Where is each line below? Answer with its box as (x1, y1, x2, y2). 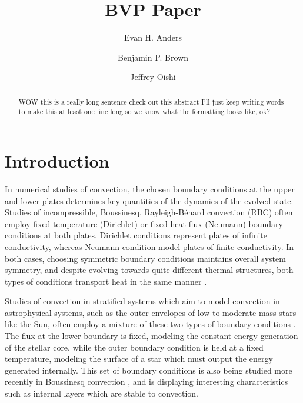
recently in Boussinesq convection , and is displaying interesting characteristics (5, 375, 288, 388)
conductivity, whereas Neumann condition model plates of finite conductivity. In (5, 240, 294, 252)
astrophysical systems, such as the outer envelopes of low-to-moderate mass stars (5, 306, 297, 318)
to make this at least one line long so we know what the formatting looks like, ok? (18, 106, 270, 116)
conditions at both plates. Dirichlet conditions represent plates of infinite (5, 229, 268, 241)
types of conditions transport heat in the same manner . (5, 275, 207, 287)
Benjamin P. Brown (117, 51, 189, 63)
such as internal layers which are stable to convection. (5, 387, 198, 399)
